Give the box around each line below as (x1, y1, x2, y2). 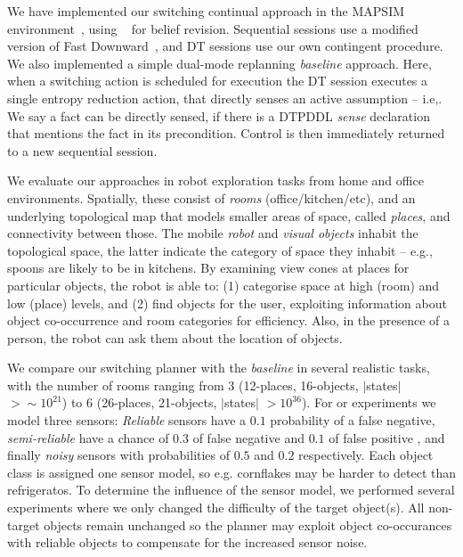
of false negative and (192, 428, 305, 446)
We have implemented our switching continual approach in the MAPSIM (7, 2, 405, 20)
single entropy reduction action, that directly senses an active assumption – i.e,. (7, 88, 443, 107)
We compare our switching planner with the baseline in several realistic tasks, (7, 358, 430, 377)
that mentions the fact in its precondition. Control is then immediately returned (7, 124, 445, 143)
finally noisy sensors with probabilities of (7, 446, 231, 464)
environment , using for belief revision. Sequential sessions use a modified (7, 19, 418, 37)
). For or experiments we (301, 393, 436, 412)
